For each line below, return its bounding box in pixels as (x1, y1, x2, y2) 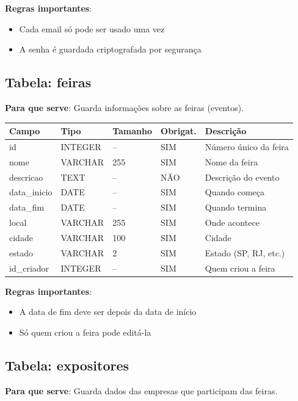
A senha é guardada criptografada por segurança (19, 43, 202, 56)
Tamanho (112, 125, 153, 137)
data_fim (9, 201, 45, 214)
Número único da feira (205, 140, 289, 153)
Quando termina (205, 201, 267, 214)
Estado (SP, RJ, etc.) (205, 246, 285, 259)
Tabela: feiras (5, 73, 92, 92)
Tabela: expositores (5, 355, 129, 374)
